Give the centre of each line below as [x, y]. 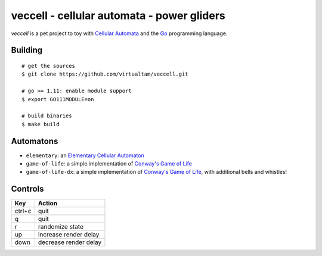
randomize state [61, 227]
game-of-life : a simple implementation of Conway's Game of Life [109, 163]
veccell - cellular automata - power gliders [118, 15]
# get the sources [49, 66]
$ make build [41, 124]
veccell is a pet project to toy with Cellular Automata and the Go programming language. [119, 33]
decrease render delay [70, 242]
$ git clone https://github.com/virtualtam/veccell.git [105, 74]
